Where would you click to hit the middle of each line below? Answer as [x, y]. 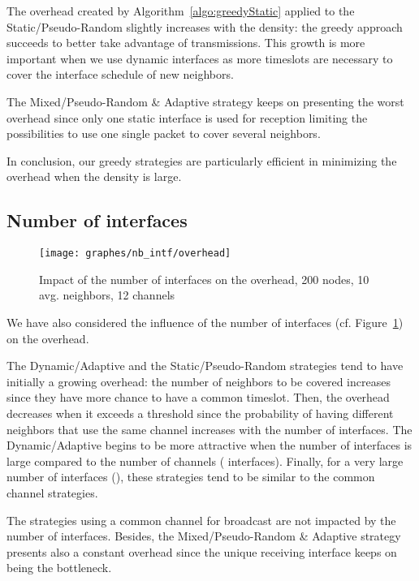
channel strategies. [52, 492]
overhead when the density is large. [94, 176]
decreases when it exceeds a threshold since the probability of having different [200, 413]
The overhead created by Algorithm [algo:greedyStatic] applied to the [181, 11]
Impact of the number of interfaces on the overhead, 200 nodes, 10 [204, 279]
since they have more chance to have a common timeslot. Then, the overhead [198, 397]
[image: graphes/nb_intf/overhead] [135, 254]
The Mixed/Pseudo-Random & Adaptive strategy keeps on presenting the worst [205, 101]
